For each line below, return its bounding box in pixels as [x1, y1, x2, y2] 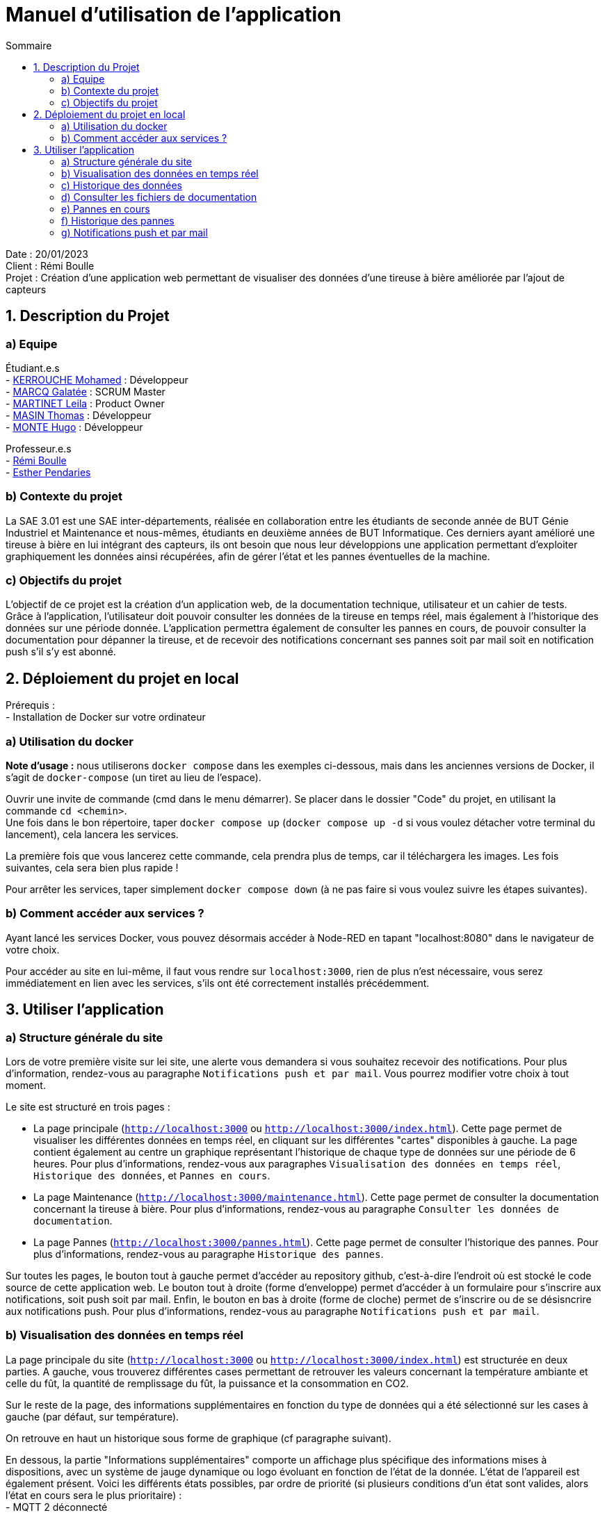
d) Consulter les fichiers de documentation [61, 190, 257, 203]
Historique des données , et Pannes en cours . [33, 1170, 270, 1182]
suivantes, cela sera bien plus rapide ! [6, 862, 179, 874]
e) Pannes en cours [61, 202, 150, 215]
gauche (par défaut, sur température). [6, 1410, 179, 1423]
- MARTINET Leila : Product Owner [6, 397, 165, 409]
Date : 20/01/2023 [6, 247, 89, 260]
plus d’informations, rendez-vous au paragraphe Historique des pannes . [33, 1248, 384, 1261]
